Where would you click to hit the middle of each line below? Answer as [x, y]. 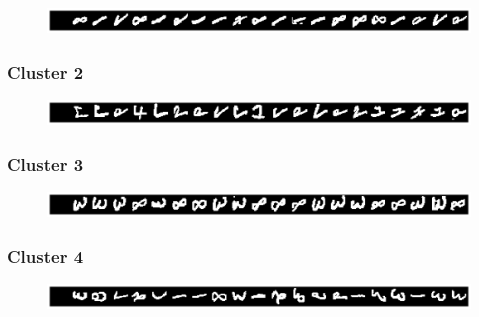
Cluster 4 [45, 255]
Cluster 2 [45, 71]
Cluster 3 [45, 163]
